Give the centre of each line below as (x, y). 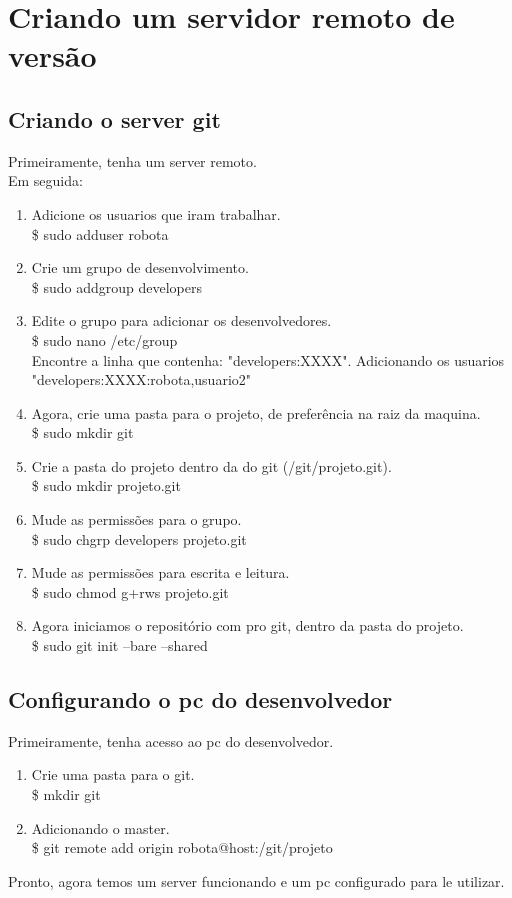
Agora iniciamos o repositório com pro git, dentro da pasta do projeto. (247, 625)
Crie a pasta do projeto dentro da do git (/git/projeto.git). (211, 465)
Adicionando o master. (100, 827)
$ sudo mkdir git (82, 432)
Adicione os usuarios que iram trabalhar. (156, 213)
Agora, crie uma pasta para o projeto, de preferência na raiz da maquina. (256, 412)
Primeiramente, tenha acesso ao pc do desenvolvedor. (171, 740)
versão (52, 55)
